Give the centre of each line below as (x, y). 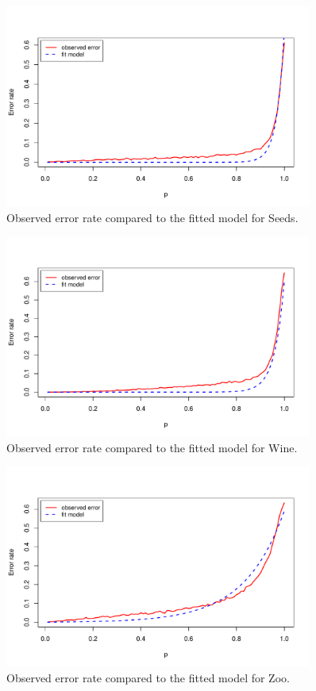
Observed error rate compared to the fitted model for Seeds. (152, 217)
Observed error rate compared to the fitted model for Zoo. (148, 677)
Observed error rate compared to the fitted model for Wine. (152, 447)
